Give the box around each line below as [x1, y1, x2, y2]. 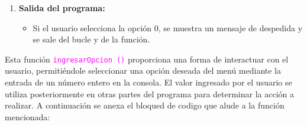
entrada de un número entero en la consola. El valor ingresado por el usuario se [5, 76, 292, 88]
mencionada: [5, 110, 50, 123]
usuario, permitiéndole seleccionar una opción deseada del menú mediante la [5, 64, 282, 77]
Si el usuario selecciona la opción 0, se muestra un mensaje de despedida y [33, 21, 303, 34]
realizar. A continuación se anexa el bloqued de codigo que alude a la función [5, 99, 285, 111]
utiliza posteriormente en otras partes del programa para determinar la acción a [5, 87, 295, 100]
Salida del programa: [18, 2, 105, 14]
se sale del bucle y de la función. [33, 33, 150, 45]
